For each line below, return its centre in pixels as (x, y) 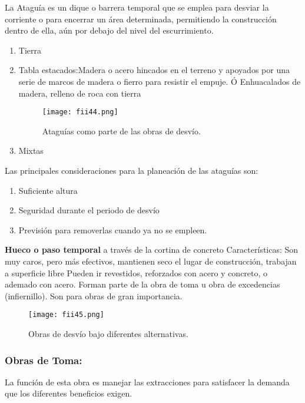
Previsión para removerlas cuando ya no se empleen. (113, 229)
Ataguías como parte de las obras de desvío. (121, 131)
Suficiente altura (48, 190)
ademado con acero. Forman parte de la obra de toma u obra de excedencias (142, 284)
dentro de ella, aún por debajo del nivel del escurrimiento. (109, 30)
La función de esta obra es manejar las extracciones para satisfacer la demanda (147, 381)
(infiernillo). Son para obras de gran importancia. (94, 295)
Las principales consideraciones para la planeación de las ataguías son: (132, 170)
